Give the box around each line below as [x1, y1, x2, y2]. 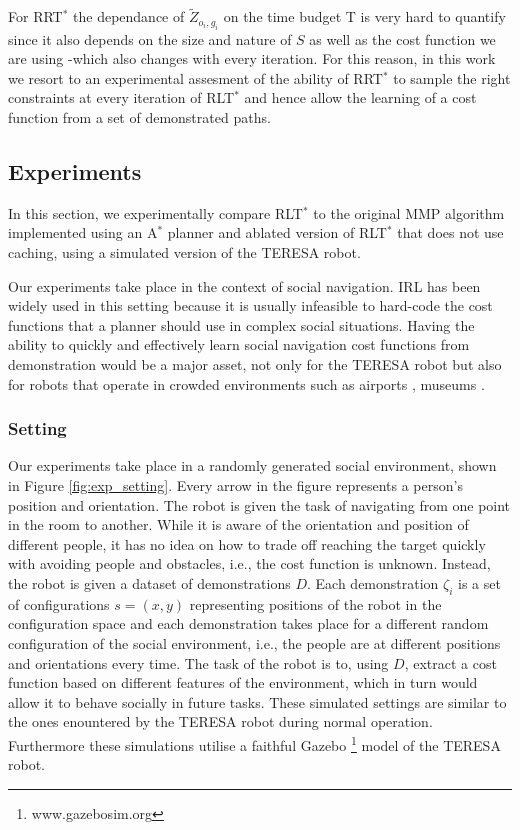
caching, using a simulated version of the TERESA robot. [8, 241, 361, 262]
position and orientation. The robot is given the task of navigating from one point [8, 494, 511, 515]
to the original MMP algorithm [313, 202, 505, 223]
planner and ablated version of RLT [167, 222, 387, 243]
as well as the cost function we [309, 28, 496, 49]
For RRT [8, 6, 63, 27]
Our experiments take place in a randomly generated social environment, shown [8, 455, 497, 476]
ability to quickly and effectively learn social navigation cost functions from [8, 334, 470, 355]
